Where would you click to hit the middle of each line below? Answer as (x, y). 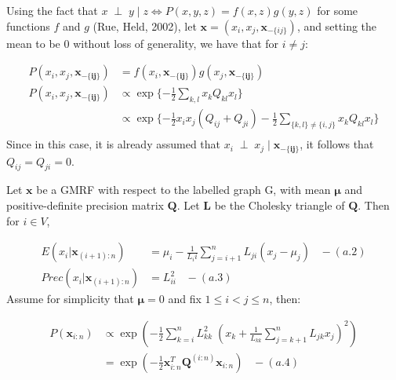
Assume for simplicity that (70, 299)
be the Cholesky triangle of (280, 205)
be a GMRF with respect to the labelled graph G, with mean (183, 190)
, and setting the (337, 26)
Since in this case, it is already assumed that (114, 144)
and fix (185, 299)
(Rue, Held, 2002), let (145, 26)
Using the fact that (52, 10)
